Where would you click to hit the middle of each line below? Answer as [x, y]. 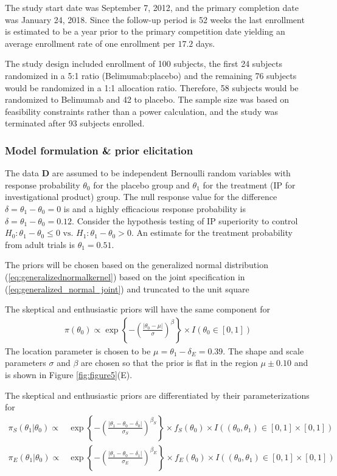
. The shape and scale [263, 350]
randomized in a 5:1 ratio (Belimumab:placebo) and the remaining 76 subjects [151, 75]
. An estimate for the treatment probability [212, 233]
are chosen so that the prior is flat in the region [169, 363]
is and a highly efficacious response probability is [155, 208]
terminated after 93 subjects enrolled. [75, 123]
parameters [26, 363]
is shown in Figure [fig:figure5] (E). [69, 374]
